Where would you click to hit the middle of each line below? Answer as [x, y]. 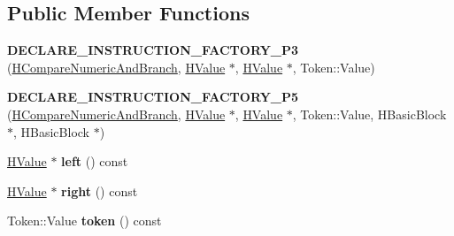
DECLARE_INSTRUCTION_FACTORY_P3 [153, 50]
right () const [100, 190]
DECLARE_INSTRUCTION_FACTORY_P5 [153, 97]
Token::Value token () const [85, 221]
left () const [95, 161]
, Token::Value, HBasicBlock [369, 114]
